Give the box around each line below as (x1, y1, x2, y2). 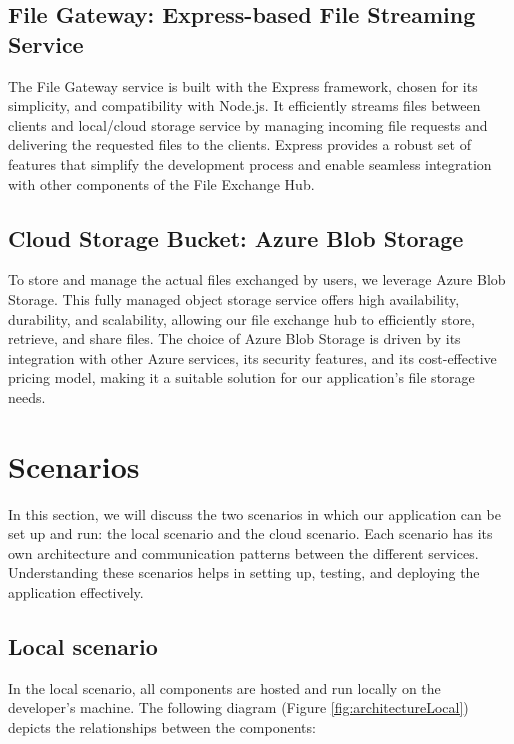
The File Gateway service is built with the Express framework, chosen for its (8, 75, 478, 96)
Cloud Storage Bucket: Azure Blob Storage (8, 222, 464, 253)
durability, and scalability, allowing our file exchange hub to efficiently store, (8, 308, 475, 329)
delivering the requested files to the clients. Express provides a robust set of (8, 134, 471, 155)
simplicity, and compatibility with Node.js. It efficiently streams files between (8, 95, 481, 116)
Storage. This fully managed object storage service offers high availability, (8, 288, 460, 309)
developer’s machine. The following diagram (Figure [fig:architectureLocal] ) (8, 697, 469, 718)
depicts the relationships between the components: (8, 717, 316, 737)
